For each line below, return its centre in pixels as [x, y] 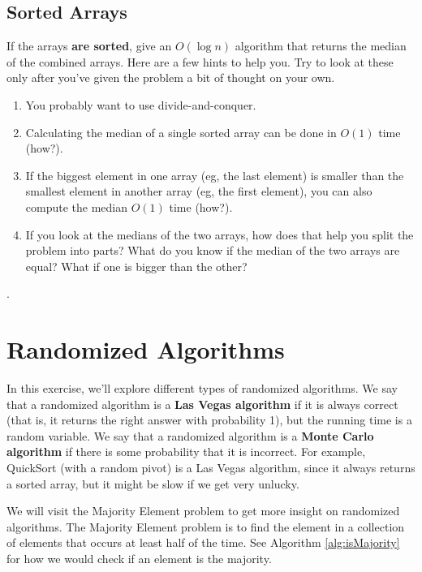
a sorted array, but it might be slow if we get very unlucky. [153, 483]
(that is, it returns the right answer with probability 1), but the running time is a [209, 420]
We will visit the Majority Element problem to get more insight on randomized [203, 511]
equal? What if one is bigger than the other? [136, 266]
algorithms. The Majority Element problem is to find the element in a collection [206, 526]
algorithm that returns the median [321, 46]
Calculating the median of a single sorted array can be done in [181, 132]
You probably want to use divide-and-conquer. [141, 104]
